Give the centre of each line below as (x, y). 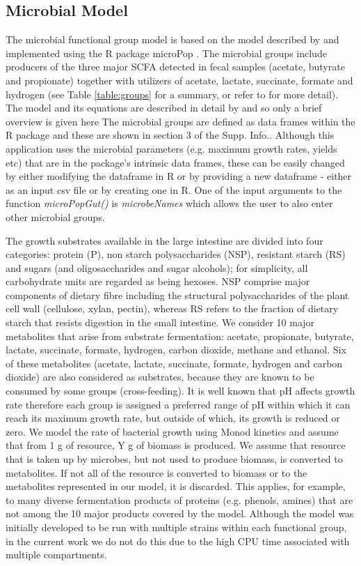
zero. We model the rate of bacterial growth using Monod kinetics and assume (172, 431)
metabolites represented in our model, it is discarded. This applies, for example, (176, 486)
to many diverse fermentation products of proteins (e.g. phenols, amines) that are (179, 499)
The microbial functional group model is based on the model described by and (173, 39)
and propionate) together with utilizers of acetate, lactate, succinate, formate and (179, 80)
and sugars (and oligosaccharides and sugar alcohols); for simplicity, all (157, 267)
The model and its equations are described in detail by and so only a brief (164, 108)
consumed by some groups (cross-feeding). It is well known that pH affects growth (180, 391)
